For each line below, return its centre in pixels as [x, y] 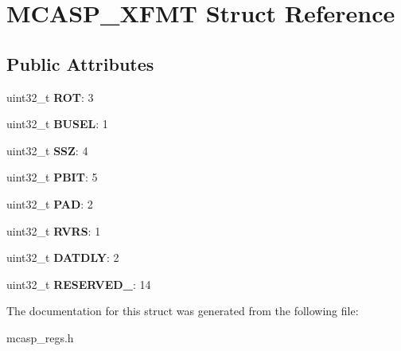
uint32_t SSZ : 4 [47, 150]
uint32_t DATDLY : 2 [63, 257]
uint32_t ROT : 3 [50, 97]
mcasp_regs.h [40, 337]
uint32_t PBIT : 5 [52, 177]
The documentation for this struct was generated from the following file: [183, 311]
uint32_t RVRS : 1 [54, 230]
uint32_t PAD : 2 [50, 203]
